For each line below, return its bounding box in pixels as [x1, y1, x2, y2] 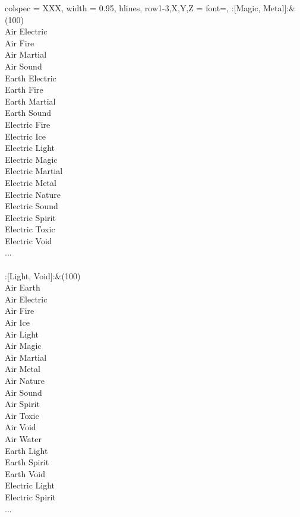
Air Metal [5, 362, 40, 375]
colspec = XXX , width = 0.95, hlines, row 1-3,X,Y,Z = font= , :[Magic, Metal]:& [5, 2, 296, 14]
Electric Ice [5, 130, 46, 142]
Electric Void [5, 234, 52, 247]
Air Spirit [5, 398, 40, 410]
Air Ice [5, 316, 30, 329]
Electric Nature [5, 188, 61, 200]
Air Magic [5, 339, 42, 352]
